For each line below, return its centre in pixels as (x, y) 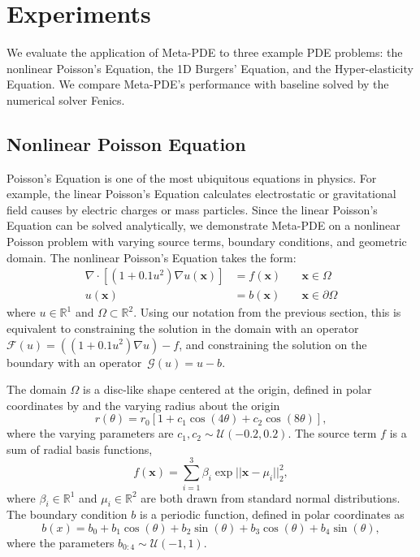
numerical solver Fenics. (66, 99)
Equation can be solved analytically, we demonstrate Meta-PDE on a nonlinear (204, 225)
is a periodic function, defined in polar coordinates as (272, 514)
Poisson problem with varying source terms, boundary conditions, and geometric (207, 242)
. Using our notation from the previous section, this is (267, 312)
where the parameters (61, 542)
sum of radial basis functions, (80, 449)
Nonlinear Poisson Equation (126, 143)
